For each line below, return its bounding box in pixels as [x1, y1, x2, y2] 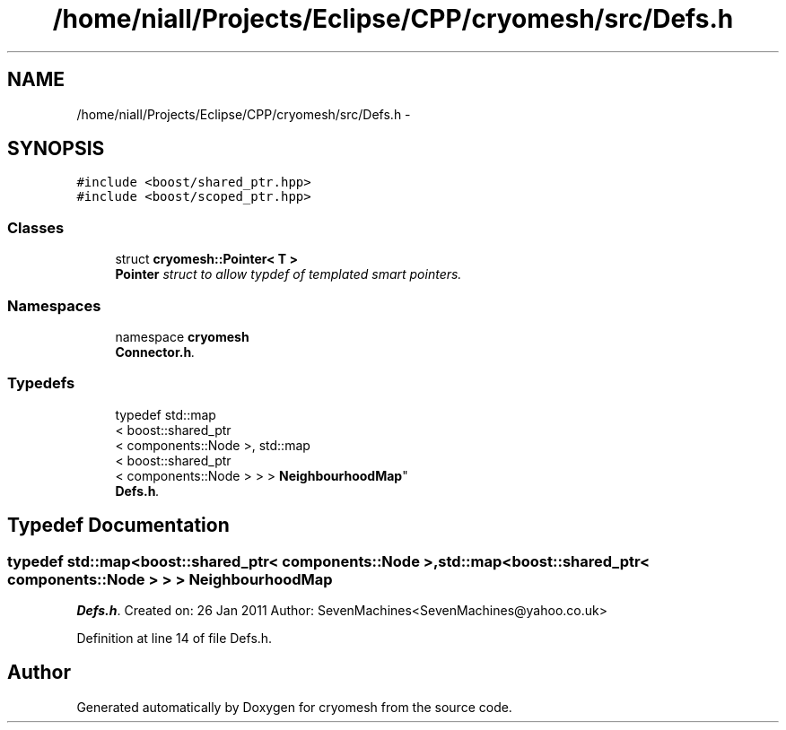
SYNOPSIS [7, 137, 105, 161]
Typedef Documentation [7, 514, 230, 537]
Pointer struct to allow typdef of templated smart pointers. [115, 266, 462, 282]
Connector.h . [115, 343, 196, 360]
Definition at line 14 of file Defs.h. [76, 630, 273, 646]
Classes [7, 218, 65, 237]
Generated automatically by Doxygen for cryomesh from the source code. [76, 699, 512, 715]
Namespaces [7, 296, 101, 315]
